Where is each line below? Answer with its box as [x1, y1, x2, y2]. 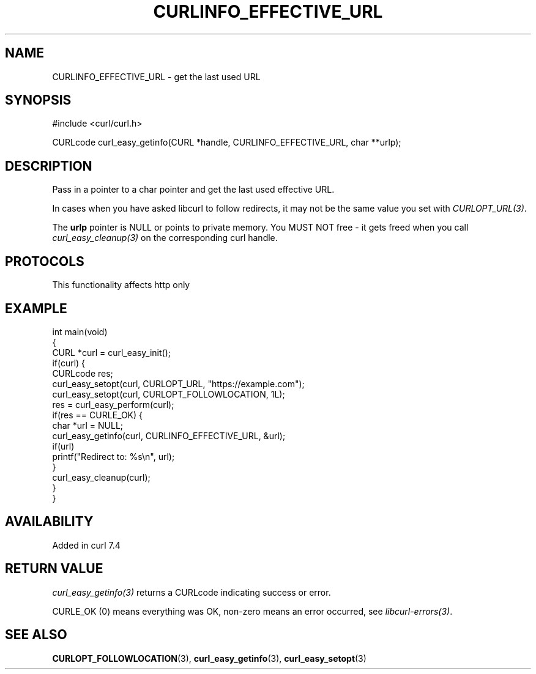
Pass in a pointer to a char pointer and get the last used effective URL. [52, 184, 335, 195]
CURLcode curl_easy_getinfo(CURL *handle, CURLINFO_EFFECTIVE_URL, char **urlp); [52, 137, 401, 148]
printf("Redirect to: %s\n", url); [52, 451, 175, 462]
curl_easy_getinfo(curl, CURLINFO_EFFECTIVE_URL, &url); [52, 430, 286, 441]
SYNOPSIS [5, 92, 72, 108]
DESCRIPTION [5, 158, 92, 174]
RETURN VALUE [5, 561, 103, 577]
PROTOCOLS [5, 253, 84, 269]
